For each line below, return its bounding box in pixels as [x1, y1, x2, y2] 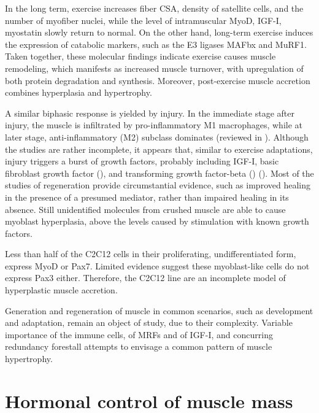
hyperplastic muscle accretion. [5, 284, 118, 296]
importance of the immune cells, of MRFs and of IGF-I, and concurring [5, 328, 273, 341]
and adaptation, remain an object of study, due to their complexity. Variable [5, 316, 293, 329]
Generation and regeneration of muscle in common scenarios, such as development [5, 304, 313, 317]
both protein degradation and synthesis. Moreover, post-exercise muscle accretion [5, 74, 310, 87]
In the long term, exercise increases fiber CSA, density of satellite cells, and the [5, 2, 304, 14]
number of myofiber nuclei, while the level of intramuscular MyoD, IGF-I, [5, 14, 282, 26]
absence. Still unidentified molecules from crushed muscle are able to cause [5, 203, 286, 215]
